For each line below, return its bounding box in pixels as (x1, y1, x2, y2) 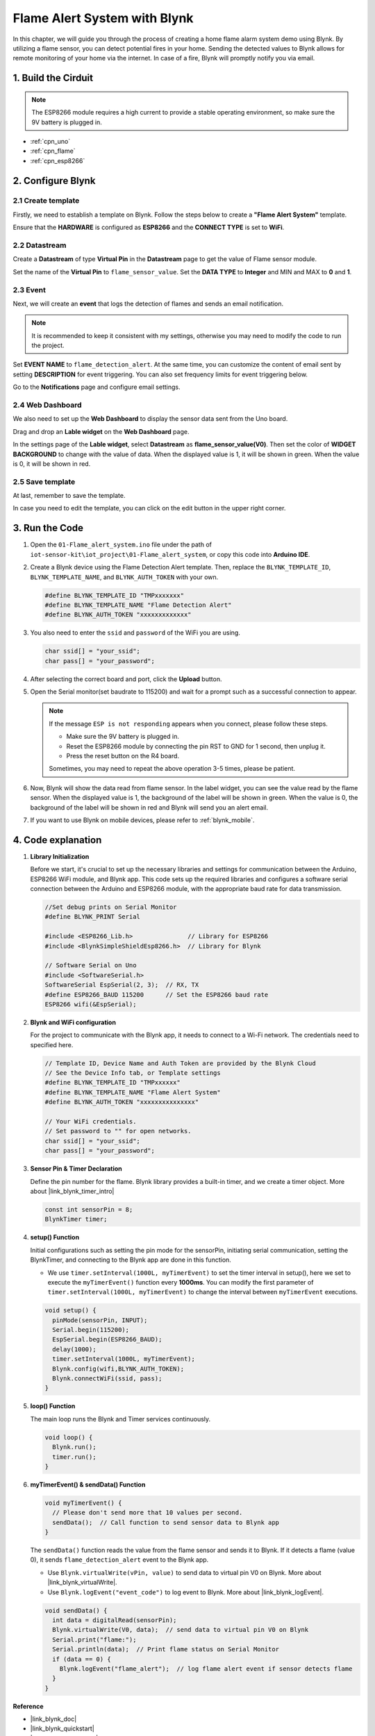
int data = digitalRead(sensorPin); (52, 1616, 177, 1624)
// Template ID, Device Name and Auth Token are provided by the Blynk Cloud (44, 1059, 316, 1067)
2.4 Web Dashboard (12, 400, 83, 410)
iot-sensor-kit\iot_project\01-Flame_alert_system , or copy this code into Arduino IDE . (30, 550, 310, 558)
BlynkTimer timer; (44, 1215, 108, 1224)
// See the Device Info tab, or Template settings (44, 1069, 222, 1077)
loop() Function (30, 1402, 76, 1410)
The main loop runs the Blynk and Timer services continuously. (30, 1414, 211, 1423)
